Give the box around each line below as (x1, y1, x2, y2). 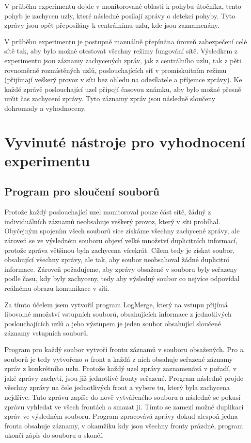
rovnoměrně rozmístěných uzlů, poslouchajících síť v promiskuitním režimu (4, 65, 227, 75)
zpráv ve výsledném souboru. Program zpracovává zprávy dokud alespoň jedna (4, 411, 238, 421)
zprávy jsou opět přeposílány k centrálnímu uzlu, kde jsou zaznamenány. (4, 20, 220, 30)
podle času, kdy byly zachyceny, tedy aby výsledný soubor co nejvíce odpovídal (4, 273, 240, 284)
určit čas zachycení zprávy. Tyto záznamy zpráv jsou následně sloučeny (4, 93, 216, 104)
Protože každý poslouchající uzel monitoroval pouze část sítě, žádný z (4, 207, 211, 217)
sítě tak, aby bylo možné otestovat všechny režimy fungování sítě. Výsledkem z (4, 46, 238, 56)
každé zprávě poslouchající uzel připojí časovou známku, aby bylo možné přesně (4, 84, 241, 94)
